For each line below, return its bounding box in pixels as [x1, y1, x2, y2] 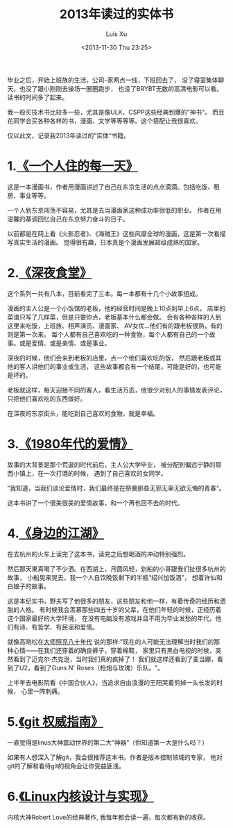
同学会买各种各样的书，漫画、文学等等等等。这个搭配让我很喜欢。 [12, 116, 202, 125]
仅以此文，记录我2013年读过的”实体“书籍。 [7, 131, 130, 140]
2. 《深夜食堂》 [7, 265, 92, 281]
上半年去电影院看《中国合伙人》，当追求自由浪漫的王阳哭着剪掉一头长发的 [7, 678, 217, 686]
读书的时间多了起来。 [7, 93, 68, 101]
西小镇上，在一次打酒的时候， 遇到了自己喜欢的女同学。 [7, 469, 167, 477]
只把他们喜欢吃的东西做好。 [7, 394, 87, 403]
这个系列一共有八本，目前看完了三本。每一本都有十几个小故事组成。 [7, 289, 202, 297]
